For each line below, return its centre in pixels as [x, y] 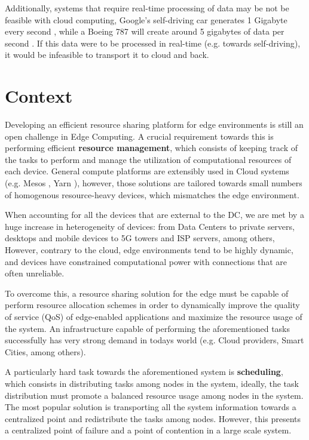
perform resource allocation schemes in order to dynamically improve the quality [152, 305]
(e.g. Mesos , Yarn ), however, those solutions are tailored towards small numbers [154, 183]
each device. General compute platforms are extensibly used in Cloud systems [147, 171]
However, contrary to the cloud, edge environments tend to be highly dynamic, [149, 250]
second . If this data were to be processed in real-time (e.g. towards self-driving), [153, 43]
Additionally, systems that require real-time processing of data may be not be [147, 8]
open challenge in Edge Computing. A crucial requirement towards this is [139, 136]
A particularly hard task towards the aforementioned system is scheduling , [144, 372]
